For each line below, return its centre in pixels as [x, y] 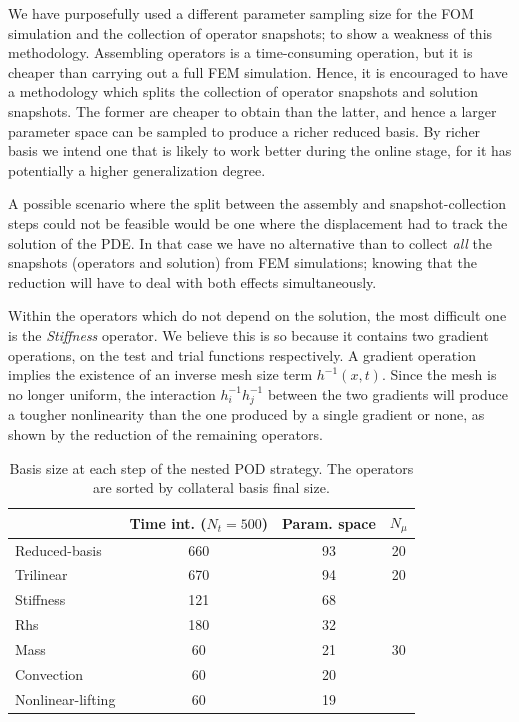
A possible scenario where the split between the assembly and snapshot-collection [257, 203]
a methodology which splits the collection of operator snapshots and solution [243, 91]
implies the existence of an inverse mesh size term [160, 374]
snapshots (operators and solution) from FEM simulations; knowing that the [242, 262]
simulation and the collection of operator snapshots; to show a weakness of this [250, 32]
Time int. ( [168, 522]
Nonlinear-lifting [65, 698]
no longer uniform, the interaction [112, 393]
